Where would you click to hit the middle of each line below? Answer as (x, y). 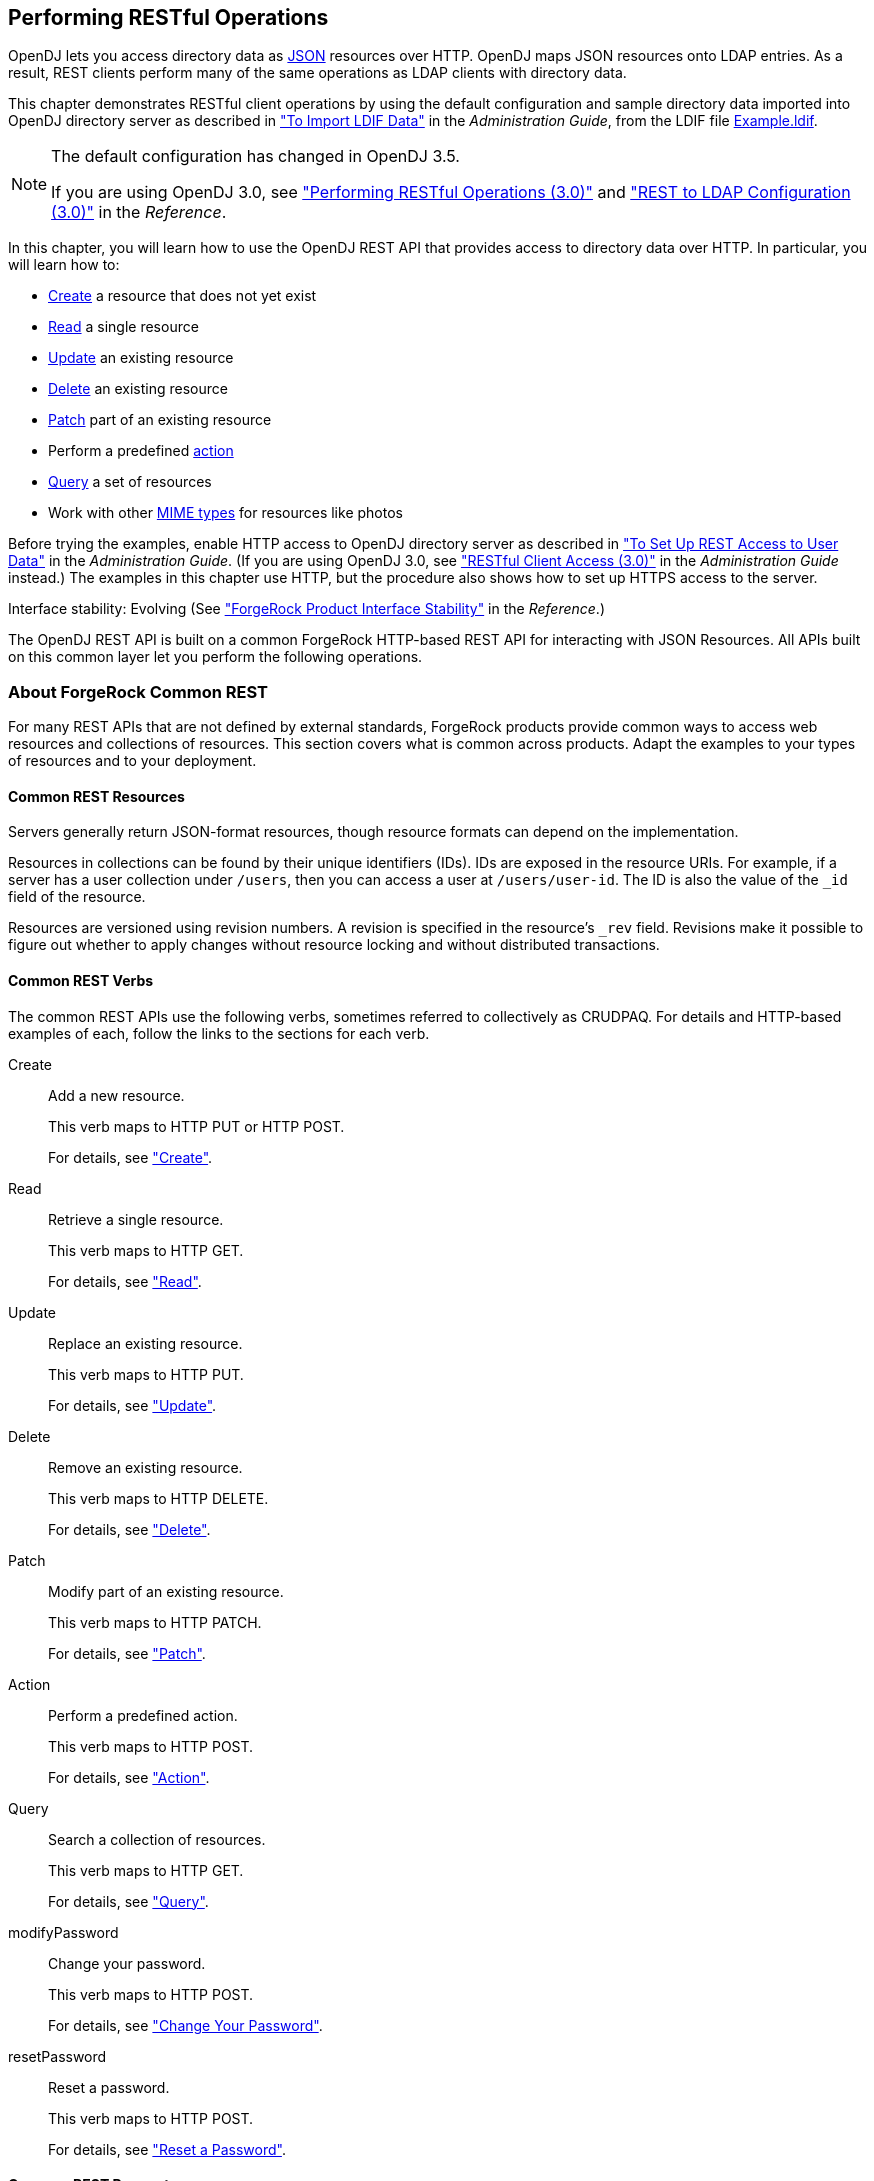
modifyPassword (63, 1932)
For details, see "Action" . (129, 1777)
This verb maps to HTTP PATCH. (155, 1622)
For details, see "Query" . (128, 1901)
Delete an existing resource (138, 389)
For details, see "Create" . (130, 1157)
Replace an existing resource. (145, 1343)
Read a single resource (123, 327)
